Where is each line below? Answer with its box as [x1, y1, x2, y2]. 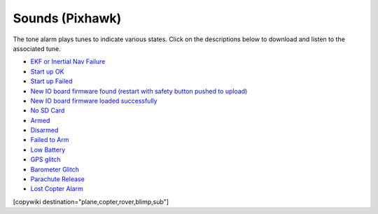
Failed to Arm [30, 136, 69, 144]
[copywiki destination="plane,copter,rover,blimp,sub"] [13, 197, 169, 206]
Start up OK [30, 67, 64, 76]
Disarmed [30, 126, 59, 134]
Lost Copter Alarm [30, 185, 83, 193]
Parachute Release [30, 175, 85, 183]
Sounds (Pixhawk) [13, 10, 122, 26]
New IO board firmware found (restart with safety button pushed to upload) [30, 87, 248, 95]
